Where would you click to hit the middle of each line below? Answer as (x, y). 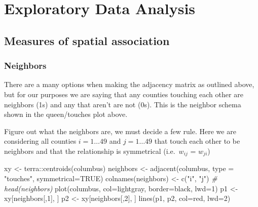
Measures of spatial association (87, 40)
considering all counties (40, 141)
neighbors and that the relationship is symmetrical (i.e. (90, 151)
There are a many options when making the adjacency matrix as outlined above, (129, 84)
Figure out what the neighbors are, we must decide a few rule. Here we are (120, 131)
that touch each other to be (197, 141)
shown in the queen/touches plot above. (66, 114)
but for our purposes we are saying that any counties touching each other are (124, 94)
